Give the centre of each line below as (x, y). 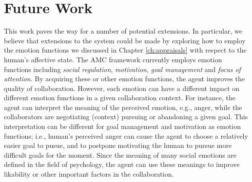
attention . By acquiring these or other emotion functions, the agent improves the (124, 79)
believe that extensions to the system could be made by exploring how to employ (125, 40)
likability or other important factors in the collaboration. (89, 174)
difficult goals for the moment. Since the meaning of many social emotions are (120, 155)
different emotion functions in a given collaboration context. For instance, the (120, 98)
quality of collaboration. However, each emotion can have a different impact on (122, 88)
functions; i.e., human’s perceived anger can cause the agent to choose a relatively (126, 136)
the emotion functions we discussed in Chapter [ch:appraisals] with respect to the (125, 50)
